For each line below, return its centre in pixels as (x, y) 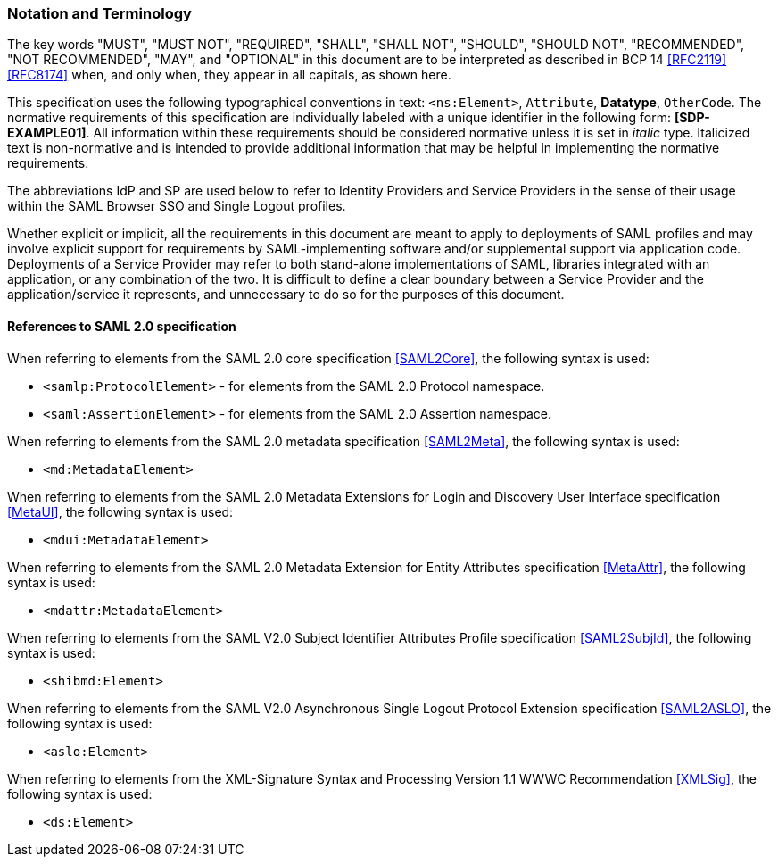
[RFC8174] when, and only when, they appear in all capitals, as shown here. (229, 75)
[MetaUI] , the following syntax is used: (120, 511)
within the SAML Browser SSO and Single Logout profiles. (177, 206)
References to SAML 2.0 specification (122, 326)
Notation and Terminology (99, 13)
